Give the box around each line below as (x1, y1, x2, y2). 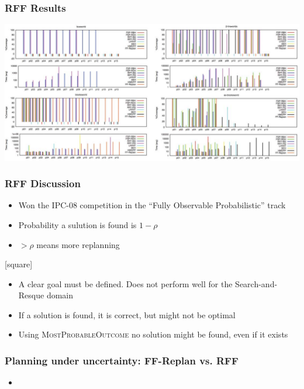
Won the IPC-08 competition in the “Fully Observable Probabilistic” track (18, 199, 286, 211)
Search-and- (235, 277, 278, 290)
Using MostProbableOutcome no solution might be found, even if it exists (18, 328, 288, 340)
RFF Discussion (5, 176, 81, 191)
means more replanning (36, 238, 120, 250)
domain (46, 289, 74, 301)
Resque (18, 289, 44, 301)
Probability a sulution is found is (18, 218, 137, 230)
